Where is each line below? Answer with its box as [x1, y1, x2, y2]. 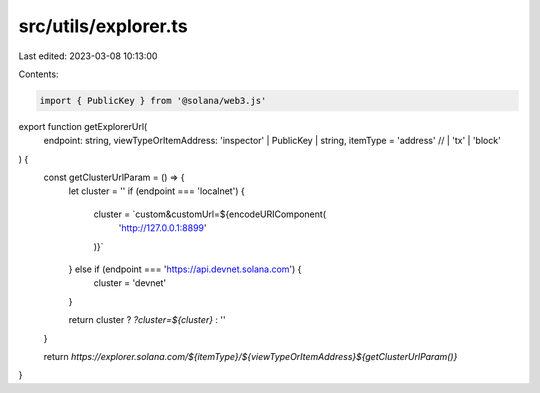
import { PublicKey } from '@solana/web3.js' [39, 95, 267, 106]
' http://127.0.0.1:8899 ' [118, 222, 207, 234]
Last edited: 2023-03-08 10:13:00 [18, 50, 158, 62]
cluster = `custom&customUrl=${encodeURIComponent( [93, 208, 327, 220]
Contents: [18, 68, 59, 80]
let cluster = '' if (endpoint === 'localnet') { [68, 185, 245, 197]
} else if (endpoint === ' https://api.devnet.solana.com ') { [68, 263, 302, 275]
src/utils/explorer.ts [18, 15, 189, 37]
